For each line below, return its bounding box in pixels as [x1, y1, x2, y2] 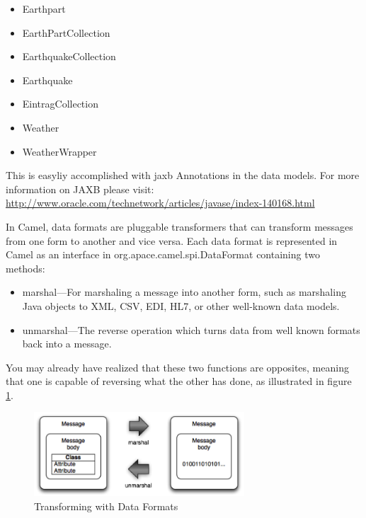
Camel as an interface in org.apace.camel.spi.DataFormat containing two [6, 247, 320, 262]
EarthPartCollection [22, 25, 110, 40]
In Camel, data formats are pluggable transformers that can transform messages [6, 219, 353, 234]
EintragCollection [22, 96, 98, 111]
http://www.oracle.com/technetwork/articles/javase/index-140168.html [6, 195, 315, 210]
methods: [6, 260, 45, 275]
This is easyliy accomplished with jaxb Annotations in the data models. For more [6, 168, 360, 183]
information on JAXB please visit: [6, 181, 154, 196]
